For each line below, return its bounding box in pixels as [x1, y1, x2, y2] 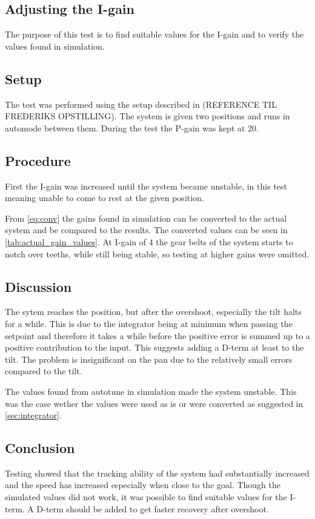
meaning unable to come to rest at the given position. [5, 191, 204, 204]
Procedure [5, 151, 71, 170]
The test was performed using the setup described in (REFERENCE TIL [5, 98, 277, 110]
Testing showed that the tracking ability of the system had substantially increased [5, 466, 310, 479]
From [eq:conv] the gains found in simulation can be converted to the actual [5, 211, 287, 224]
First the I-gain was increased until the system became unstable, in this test [5, 179, 287, 192]
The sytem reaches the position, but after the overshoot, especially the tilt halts [5, 305, 302, 318]
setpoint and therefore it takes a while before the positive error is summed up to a [5, 329, 310, 342]
